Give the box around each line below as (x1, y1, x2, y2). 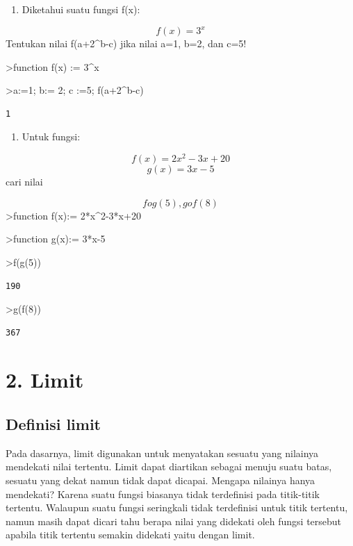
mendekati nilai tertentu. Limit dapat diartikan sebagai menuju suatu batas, (6, 459, 332, 474)
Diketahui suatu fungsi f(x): (22, 2, 140, 16)
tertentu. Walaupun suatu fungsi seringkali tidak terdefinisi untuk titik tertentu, (6, 500, 348, 515)
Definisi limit (6, 413, 101, 435)
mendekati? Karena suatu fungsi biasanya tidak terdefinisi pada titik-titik (6, 486, 320, 501)
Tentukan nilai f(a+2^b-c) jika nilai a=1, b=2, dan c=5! (6, 36, 247, 51)
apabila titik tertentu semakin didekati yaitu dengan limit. (6, 527, 255, 542)
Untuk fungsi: (22, 129, 81, 144)
